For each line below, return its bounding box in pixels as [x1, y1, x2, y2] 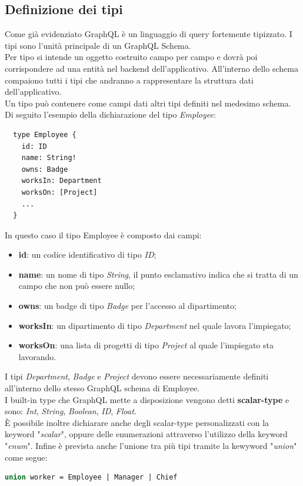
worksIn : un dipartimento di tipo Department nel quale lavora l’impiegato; [18, 319, 291, 331]
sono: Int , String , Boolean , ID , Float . [5, 405, 136, 417]
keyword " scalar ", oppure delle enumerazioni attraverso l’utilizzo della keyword [5, 428, 288, 440]
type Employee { [13, 130, 76, 139]
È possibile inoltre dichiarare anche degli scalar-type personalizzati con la [5, 416, 269, 428]
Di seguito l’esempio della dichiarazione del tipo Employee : [5, 108, 216, 121]
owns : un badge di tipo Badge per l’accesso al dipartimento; [18, 299, 237, 312]
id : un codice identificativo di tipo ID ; [18, 248, 157, 261]
